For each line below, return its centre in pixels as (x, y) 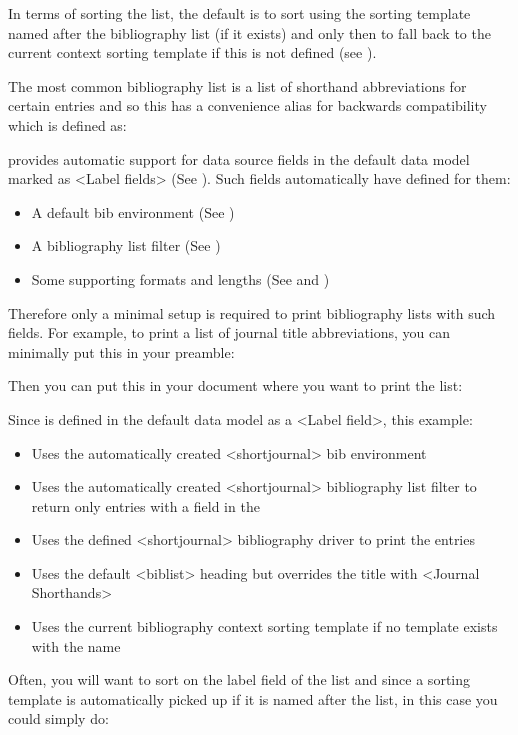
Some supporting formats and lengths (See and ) (180, 278)
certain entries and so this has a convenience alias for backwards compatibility (247, 105)
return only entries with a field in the (145, 505)
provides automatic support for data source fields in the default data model (239, 158)
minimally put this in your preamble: (121, 351)
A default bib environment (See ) (133, 211)
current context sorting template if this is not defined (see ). (192, 52)
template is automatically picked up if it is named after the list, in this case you (253, 698)
